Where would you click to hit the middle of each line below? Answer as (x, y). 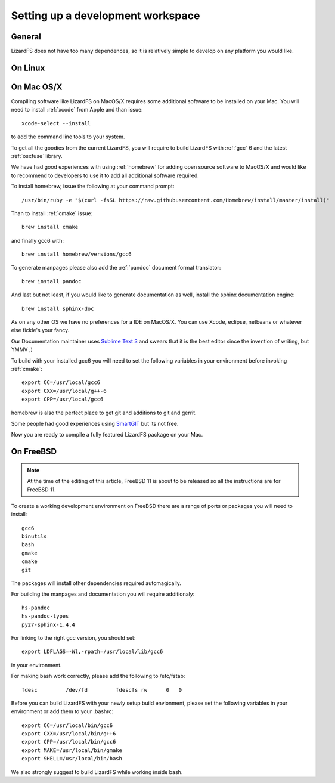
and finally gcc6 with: (37, 240)
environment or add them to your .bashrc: (62, 711)
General (26, 37)
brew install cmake (50, 227)
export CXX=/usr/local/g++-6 (64, 391)
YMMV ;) (22, 349)
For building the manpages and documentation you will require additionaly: (103, 594)
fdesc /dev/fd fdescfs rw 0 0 (102, 690)
